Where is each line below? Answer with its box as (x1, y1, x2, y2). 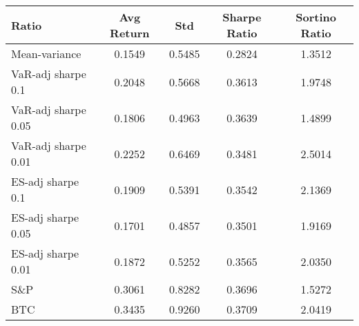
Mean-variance (11, 46, 81, 61)
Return (110, 25, 150, 41)
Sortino (295, 9, 337, 25)
